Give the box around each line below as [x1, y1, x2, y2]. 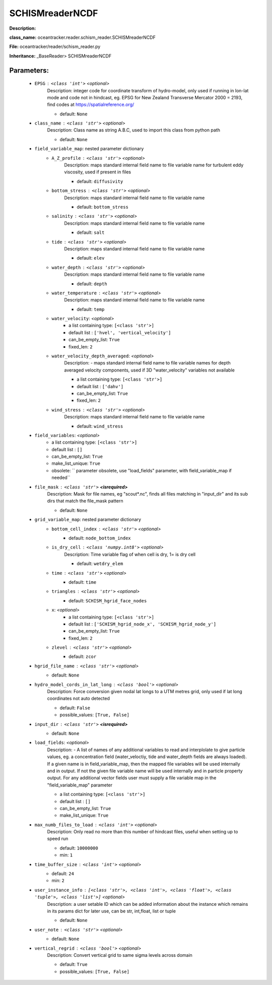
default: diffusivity [77, 178, 123, 184]
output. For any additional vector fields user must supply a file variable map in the [47, 775, 217, 781]
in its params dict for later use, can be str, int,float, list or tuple [47, 908, 176, 914]
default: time [69, 579, 97, 585]
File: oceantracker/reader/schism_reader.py [9, 43, 101, 50]
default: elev [77, 255, 105, 261]
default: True [59, 961, 88, 967]
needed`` [51, 474, 71, 481]
